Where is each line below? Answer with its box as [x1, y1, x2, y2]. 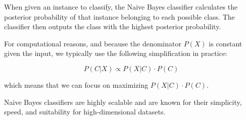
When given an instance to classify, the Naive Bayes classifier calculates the [4, 2, 238, 12]
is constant [209, 38, 242, 48]
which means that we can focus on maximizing [4, 79, 149, 90]
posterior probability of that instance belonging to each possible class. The [4, 11, 235, 22]
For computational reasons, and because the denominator [4, 38, 181, 48]
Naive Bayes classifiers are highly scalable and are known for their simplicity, [4, 96, 242, 107]
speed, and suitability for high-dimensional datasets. [4, 106, 166, 117]
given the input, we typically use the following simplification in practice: [4, 48, 227, 58]
